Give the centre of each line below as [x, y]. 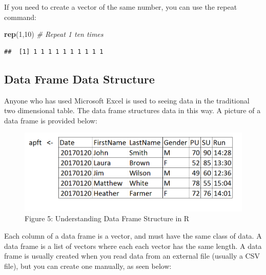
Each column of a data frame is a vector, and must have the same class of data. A [133, 235]
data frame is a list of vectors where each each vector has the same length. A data [133, 246]
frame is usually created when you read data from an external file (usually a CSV [132, 256]
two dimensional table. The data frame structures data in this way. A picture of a [132, 110]
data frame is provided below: [51, 120]
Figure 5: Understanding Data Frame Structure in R [107, 218]
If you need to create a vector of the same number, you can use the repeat [121, 7]
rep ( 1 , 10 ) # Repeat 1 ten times [54, 34]
